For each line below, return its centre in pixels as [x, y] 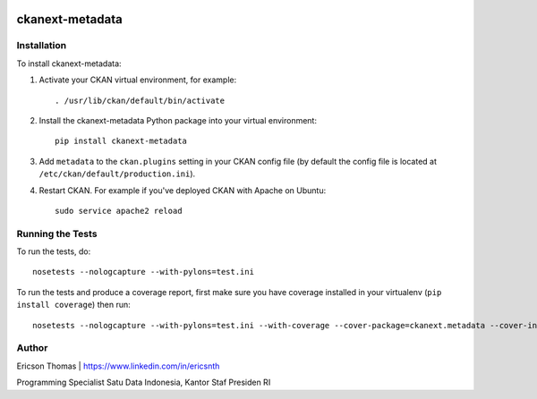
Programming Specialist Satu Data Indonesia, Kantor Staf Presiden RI [144, 382]
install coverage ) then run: [73, 305]
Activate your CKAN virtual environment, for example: [138, 80]
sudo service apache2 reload [119, 211]
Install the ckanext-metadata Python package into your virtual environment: [178, 120]
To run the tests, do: [54, 251]
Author [32, 348]
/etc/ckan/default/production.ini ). [117, 174]
